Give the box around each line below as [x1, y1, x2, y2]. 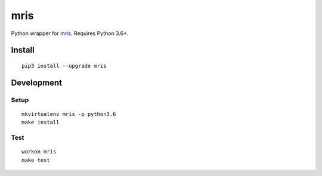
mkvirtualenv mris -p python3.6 [21, 111, 116, 117]
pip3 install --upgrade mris [21, 62, 107, 69]
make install [21, 119, 60, 126]
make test [21, 156, 50, 164]
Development [11, 77, 63, 87]
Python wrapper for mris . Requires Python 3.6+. [11, 30, 129, 37]
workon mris [21, 149, 57, 155]
